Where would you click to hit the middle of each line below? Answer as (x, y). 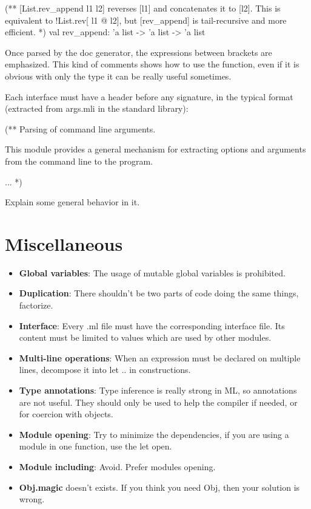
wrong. (32, 499)
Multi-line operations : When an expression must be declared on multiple (160, 357)
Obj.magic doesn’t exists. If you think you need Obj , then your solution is (159, 487)
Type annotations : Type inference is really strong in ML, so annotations (158, 390)
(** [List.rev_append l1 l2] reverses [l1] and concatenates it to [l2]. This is (143, 8)
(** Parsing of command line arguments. (80, 128)
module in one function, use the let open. (95, 446)
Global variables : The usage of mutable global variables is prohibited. (152, 272)
